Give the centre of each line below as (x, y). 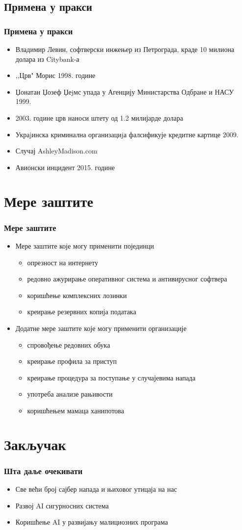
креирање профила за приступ (72, 361)
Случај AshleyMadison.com (56, 151)
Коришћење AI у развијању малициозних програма (92, 522)
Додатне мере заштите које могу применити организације (101, 328)
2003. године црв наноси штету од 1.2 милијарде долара (99, 117)
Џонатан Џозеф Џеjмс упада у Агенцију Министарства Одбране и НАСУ (125, 91)
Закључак (35, 444)
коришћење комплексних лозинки (77, 295)
